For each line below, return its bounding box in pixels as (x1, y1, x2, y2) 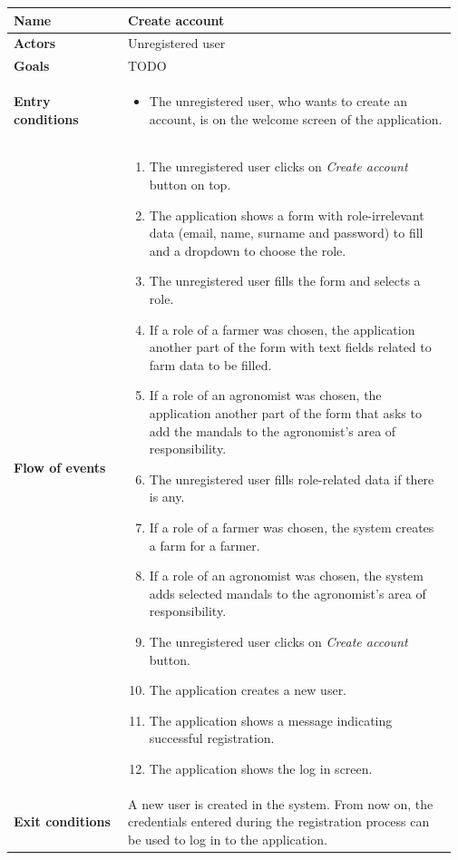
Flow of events (14, 458, 106, 477)
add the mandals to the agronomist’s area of (149, 421, 396, 440)
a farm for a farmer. (149, 535, 260, 554)
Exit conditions (14, 812, 111, 831)
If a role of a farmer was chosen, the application (149, 319, 415, 338)
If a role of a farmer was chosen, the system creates (149, 517, 434, 536)
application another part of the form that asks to (149, 404, 422, 422)
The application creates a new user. (149, 680, 347, 699)
